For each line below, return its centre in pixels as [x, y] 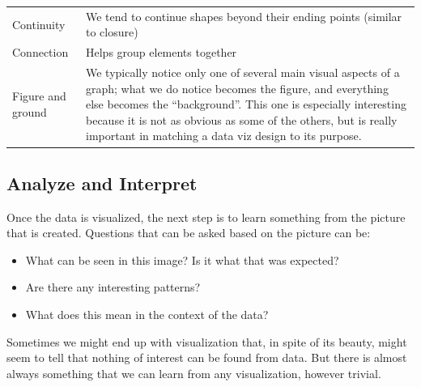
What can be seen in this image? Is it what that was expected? [182, 259]
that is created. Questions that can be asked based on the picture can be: [189, 233]
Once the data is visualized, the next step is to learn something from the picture [206, 217]
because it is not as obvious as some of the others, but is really [241, 119]
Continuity [39, 24]
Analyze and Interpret [102, 183]
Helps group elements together [161, 52]
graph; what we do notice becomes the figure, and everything [237, 88]
